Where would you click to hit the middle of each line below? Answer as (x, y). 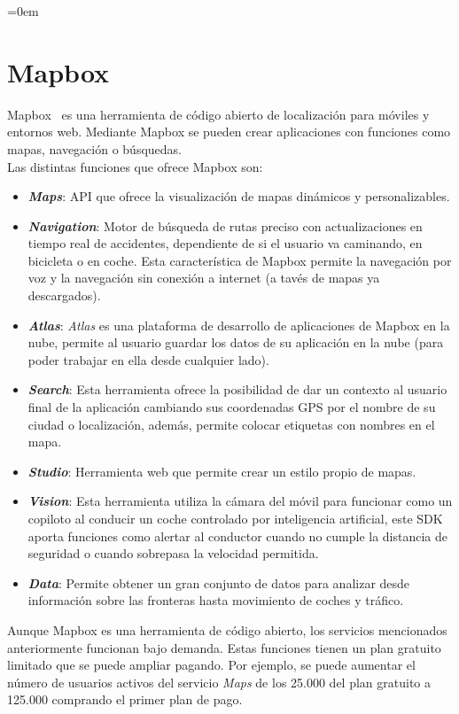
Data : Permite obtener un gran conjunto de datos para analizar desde (219, 582)
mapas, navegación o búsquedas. (95, 148)
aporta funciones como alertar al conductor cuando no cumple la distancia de (238, 535)
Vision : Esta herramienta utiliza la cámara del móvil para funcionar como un (240, 501)
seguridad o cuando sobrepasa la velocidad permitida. (173, 553)
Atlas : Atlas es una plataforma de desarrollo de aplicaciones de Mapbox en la (239, 325)
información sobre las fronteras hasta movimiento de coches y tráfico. (216, 600)
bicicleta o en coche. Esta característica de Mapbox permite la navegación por (240, 260)
